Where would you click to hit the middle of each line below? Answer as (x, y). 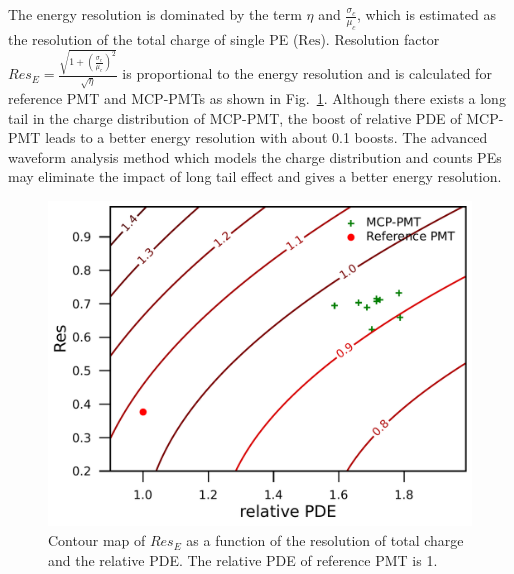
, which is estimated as (426, 14)
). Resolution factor (380, 38)
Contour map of (97, 540)
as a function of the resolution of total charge (325, 540)
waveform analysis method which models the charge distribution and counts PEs (255, 156)
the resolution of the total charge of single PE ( (153, 38)
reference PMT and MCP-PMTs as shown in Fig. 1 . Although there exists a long (257, 98)
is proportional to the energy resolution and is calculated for (307, 73)
